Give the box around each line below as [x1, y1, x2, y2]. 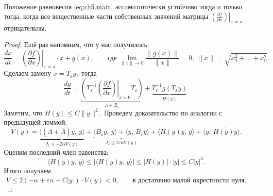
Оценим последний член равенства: [4, 147, 109, 157]
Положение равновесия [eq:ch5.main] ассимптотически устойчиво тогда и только [4, 1, 242, 11]
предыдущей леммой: [4, 117, 67, 127]
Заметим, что [4, 107, 43, 117]
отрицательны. [4, 23, 47, 33]
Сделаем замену [4, 68, 51, 78]
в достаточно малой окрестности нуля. [132, 177, 247, 184]
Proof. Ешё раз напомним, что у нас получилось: [4, 39, 149, 49]
